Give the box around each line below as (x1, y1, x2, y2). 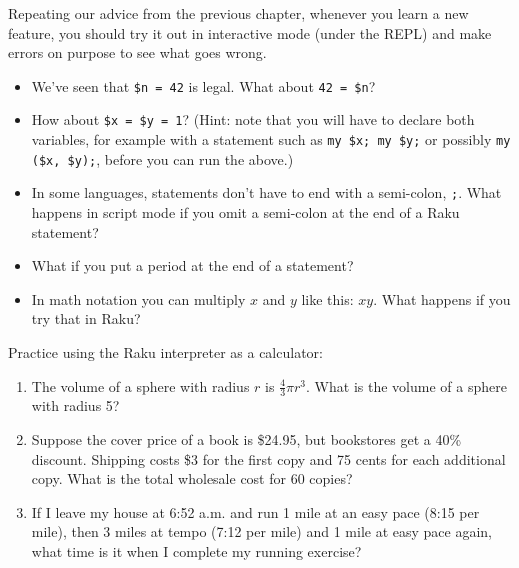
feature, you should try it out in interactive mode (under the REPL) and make (8, 22, 492, 43)
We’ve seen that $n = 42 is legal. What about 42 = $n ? (31, 75, 376, 96)
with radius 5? (31, 395, 120, 416)
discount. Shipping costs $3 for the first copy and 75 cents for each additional (31, 448, 506, 469)
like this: (301, 288, 354, 309)
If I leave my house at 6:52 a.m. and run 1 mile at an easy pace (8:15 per (31, 501, 480, 522)
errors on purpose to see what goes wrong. (8, 42, 267, 63)
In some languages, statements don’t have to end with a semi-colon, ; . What (31, 182, 502, 203)
